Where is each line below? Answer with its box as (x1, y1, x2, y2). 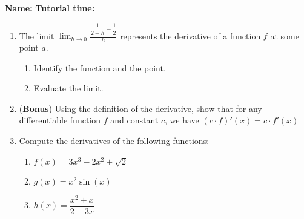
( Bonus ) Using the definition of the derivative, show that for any (19, 102, 262, 114)
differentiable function (19, 114, 101, 126)
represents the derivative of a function (120, 29, 261, 42)
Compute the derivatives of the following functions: (19, 134, 210, 147)
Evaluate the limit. (33, 82, 104, 94)
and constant (110, 114, 159, 126)
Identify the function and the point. (33, 61, 166, 74)
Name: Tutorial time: (5, 2, 95, 14)
